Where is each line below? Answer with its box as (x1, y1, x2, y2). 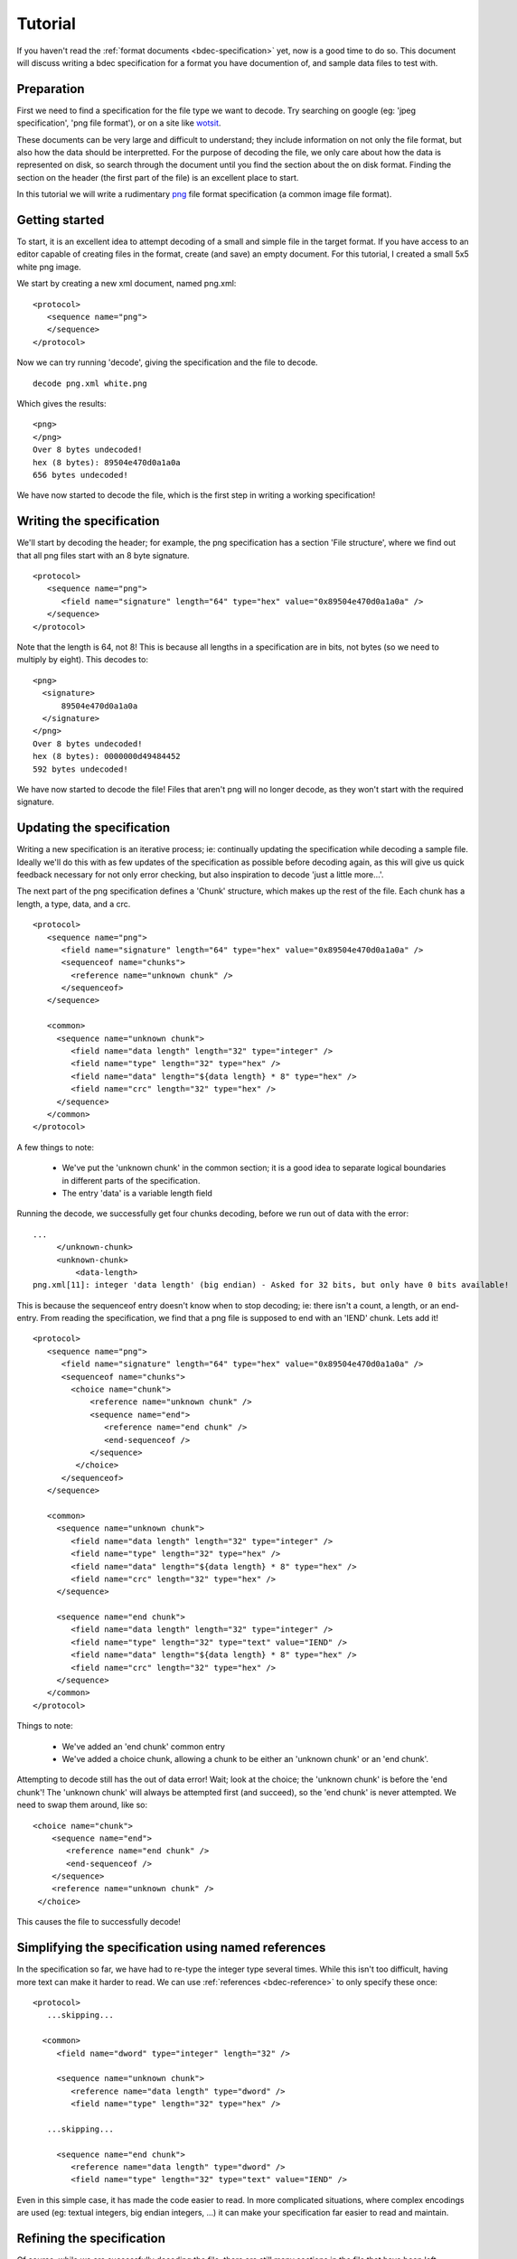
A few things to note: (16, 1141, 95, 1152)
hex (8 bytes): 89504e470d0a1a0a (33, 457, 181, 467)
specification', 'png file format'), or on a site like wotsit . (16, 117, 221, 128)
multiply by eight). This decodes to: (16, 654, 149, 665)
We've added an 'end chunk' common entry (61, 1740, 226, 1752)
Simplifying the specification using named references (16, 1940, 326, 1955)
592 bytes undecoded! (33, 764, 128, 774)
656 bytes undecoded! (33, 470, 128, 480)
